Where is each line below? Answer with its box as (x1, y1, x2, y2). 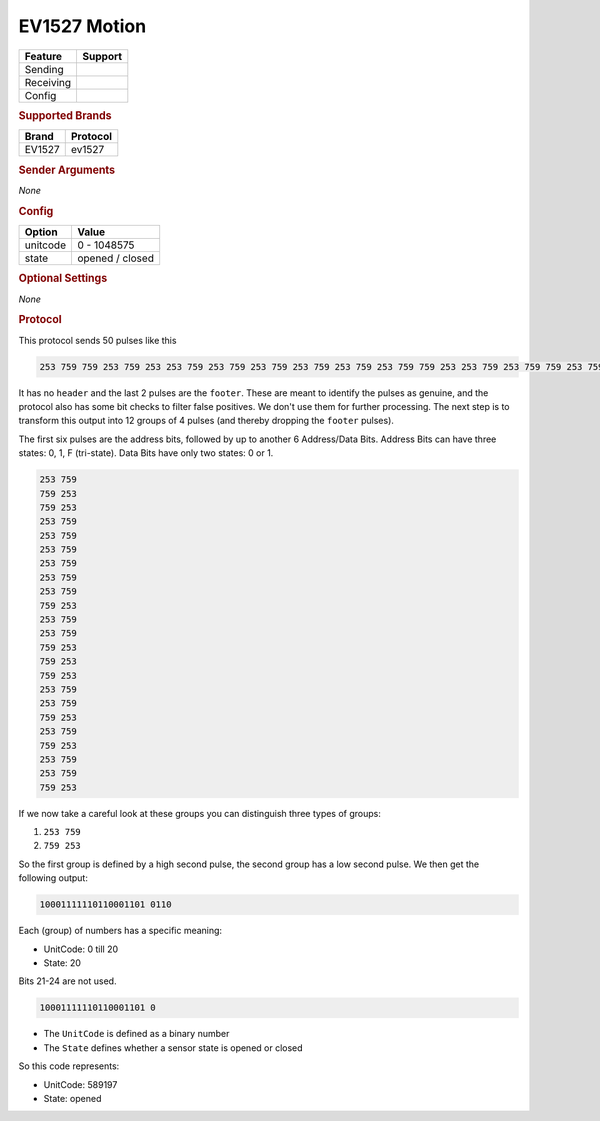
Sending (24, 62, 64, 76)
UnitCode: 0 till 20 (43, 943, 119, 955)
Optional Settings (18, 271, 108, 285)
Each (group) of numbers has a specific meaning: (18, 925, 223, 937)
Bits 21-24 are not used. (18, 975, 117, 987)
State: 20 (43, 957, 82, 969)
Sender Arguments (18, 163, 115, 177)
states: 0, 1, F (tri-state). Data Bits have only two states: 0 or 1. (18, 447, 274, 459)
